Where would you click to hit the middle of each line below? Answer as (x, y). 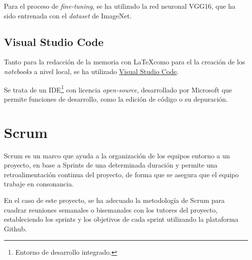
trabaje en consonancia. (39, 184)
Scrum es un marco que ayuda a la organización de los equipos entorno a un (117, 155)
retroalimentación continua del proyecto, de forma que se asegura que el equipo (121, 174)
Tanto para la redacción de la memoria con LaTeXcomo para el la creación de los (125, 62)
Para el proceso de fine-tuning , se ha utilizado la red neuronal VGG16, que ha (120, 6)
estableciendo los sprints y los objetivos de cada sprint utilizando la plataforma (121, 219)
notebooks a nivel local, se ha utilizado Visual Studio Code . (91, 71)
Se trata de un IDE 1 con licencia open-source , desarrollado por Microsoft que (118, 89)
